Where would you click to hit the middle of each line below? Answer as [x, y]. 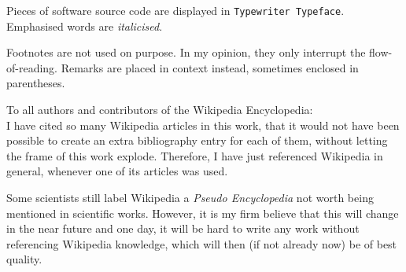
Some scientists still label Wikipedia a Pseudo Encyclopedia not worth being [190, 197]
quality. [24, 259]
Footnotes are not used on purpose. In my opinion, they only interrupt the [186, 52]
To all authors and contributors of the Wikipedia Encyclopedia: [160, 110]
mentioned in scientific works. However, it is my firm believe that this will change [203, 213]
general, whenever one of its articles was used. [117, 171]
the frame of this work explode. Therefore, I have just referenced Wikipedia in [195, 155]
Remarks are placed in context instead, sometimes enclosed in [210, 67]
